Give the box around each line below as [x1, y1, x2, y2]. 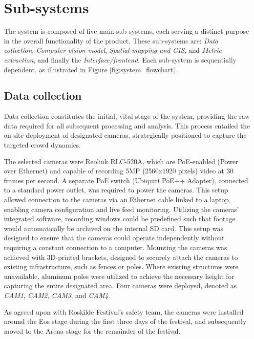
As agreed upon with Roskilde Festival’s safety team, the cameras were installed [4, 306, 244, 317]
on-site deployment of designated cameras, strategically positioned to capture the [4, 130, 247, 140]
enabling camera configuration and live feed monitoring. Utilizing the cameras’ [4, 204, 239, 214]
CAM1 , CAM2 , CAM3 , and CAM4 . [4, 290, 110, 300]
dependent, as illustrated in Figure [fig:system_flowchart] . [4, 64, 177, 74]
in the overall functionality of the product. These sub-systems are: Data [4, 35, 218, 45]
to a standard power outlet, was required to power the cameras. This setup [4, 185, 228, 195]
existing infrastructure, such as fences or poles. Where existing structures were [4, 261, 239, 272]
